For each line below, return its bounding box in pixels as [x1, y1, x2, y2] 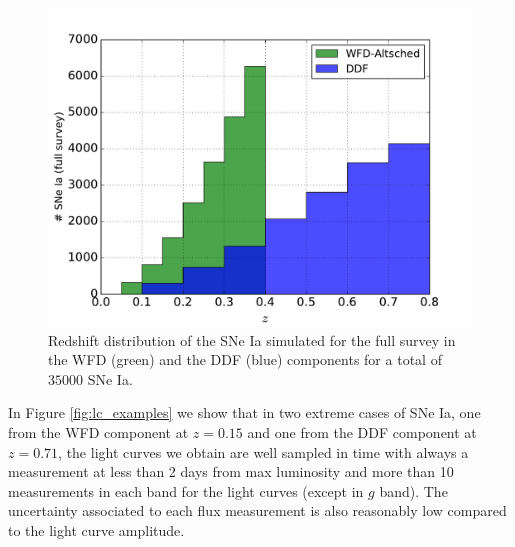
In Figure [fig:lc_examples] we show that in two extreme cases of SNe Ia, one [8, 402, 481, 423]
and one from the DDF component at [247, 421, 477, 442]
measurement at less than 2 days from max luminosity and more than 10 [8, 461, 454, 482]
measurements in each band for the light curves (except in [8, 480, 364, 501]
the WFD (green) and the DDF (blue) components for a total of [48, 349, 442, 370]
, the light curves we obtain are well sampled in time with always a [58, 441, 469, 462]
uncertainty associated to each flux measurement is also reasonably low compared [8, 500, 507, 521]
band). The [379, 480, 448, 501]
